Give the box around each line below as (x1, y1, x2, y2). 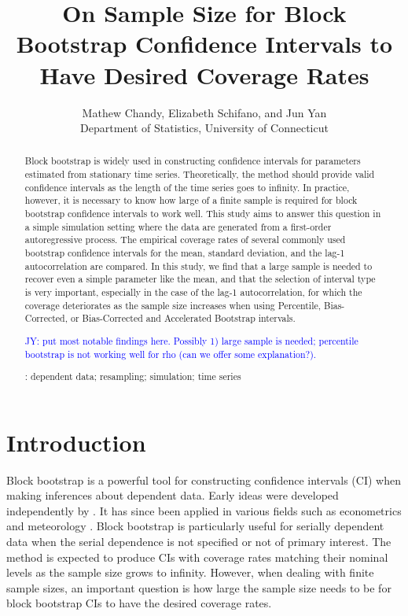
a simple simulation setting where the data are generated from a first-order (24, 219, 332, 233)
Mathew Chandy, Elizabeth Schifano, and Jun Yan (82, 104, 327, 120)
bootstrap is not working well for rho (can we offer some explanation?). (24, 347, 317, 360)
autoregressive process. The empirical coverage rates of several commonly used (24, 233, 346, 246)
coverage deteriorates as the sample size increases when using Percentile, (24, 298, 322, 312)
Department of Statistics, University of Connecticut (80, 120, 329, 136)
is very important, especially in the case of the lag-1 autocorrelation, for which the (24, 286, 362, 299)
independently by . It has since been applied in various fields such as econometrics (6, 502, 402, 518)
